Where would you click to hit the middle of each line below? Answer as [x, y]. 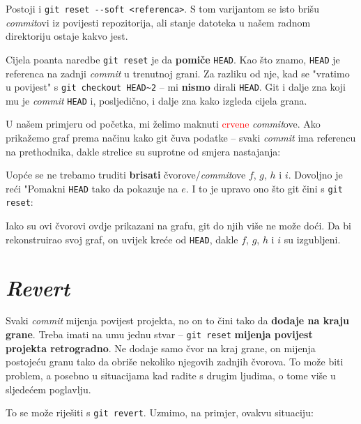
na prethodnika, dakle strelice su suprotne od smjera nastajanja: [143, 151]
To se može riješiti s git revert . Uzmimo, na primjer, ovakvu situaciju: [160, 412]
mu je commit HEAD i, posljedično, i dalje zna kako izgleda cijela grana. [156, 100]
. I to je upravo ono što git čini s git [264, 188]
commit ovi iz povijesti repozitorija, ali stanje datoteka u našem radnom [158, 22]
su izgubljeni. [312, 239]
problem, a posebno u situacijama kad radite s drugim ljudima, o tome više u [171, 375]
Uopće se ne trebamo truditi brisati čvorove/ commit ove [126, 175]
